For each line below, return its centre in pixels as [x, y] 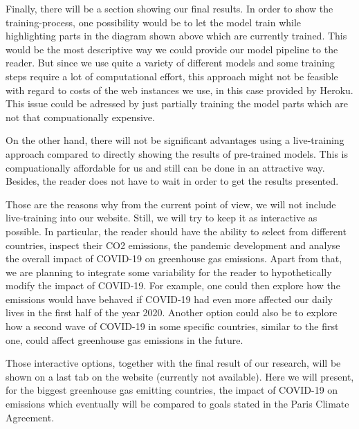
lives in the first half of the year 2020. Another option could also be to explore [172, 312]
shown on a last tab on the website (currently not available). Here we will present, [180, 376]
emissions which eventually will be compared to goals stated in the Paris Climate [177, 404]
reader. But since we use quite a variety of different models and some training [170, 63]
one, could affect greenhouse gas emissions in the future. [125, 339]
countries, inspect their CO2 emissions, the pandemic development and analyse [173, 245]
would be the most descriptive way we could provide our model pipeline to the [172, 49]
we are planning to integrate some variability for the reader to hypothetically [169, 272]
